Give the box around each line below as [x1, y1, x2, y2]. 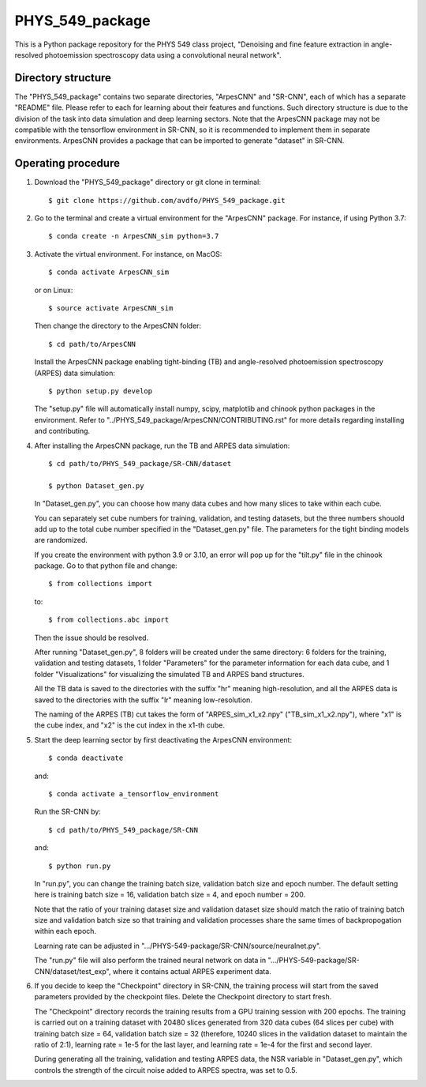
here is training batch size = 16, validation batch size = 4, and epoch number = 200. [34, 890, 306, 900]
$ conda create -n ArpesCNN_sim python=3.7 [48, 231, 219, 241]
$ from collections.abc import [48, 615, 170, 624]
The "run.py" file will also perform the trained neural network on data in [34, 956, 267, 965]
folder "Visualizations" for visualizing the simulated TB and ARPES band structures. [34, 669, 305, 679]
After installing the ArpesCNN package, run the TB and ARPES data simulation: [34, 441, 290, 450]
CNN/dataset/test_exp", [34, 966, 111, 976]
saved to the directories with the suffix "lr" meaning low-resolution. [34, 695, 252, 705]
